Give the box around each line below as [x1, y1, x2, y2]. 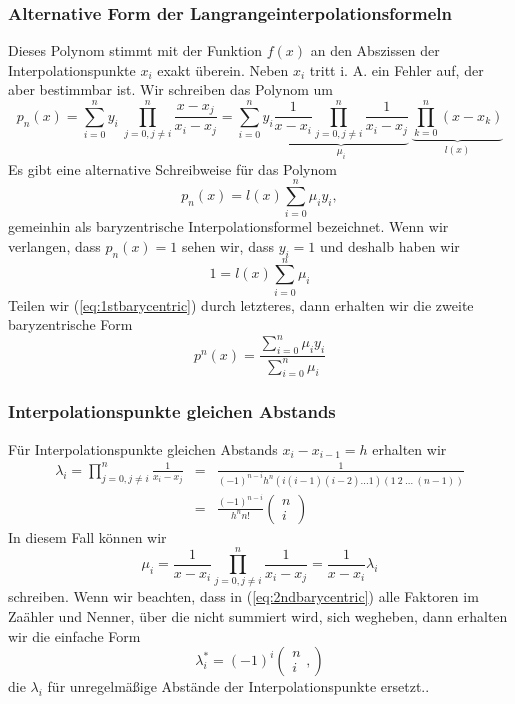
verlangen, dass [8, 235, 101, 256]
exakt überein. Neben [157, 59, 289, 80]
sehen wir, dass [181, 235, 274, 256]
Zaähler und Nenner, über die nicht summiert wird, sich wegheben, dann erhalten [8, 605, 508, 626]
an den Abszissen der [310, 40, 440, 61]
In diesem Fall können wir [8, 526, 167, 547]
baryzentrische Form [8, 314, 133, 335]
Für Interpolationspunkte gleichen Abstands [8, 438, 278, 459]
